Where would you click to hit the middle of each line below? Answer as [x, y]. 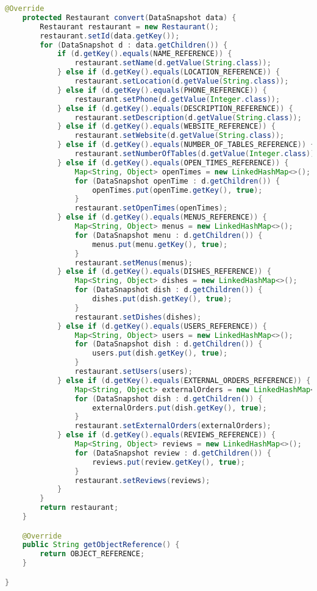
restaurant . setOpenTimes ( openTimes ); [151, 208]
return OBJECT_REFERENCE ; [92, 554]
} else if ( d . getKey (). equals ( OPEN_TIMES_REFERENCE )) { [173, 163]
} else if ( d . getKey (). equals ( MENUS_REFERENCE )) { [162, 217]
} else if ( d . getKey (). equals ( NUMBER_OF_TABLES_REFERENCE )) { [186, 145]
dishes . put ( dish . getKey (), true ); [162, 299]
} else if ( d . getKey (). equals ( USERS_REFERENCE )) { [162, 326]
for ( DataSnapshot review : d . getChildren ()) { [173, 453]
